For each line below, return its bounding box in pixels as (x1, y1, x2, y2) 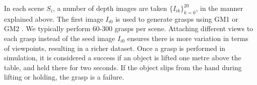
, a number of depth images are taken (53, 3, 167, 13)
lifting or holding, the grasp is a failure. (4, 72, 124, 82)
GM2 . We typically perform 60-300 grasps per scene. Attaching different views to (4, 23, 254, 34)
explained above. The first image (4, 13, 103, 24)
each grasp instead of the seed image (4, 33, 115, 43)
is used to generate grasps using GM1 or (115, 13, 238, 24)
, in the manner (196, 3, 243, 13)
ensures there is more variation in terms (127, 33, 249, 43)
